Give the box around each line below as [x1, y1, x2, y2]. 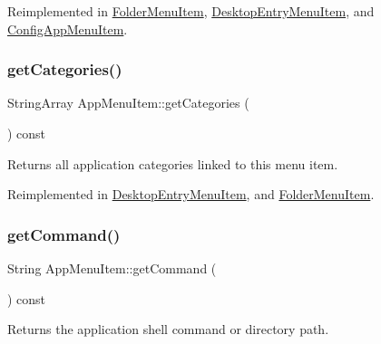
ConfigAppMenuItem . [7, 19, 128, 38]
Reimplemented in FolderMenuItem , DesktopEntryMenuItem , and [7, 2, 375, 20]
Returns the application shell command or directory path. [7, 320, 329, 339]
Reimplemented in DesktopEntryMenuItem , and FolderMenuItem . [7, 185, 375, 204]
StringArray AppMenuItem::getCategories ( [7, 93, 249, 112]
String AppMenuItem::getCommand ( [7, 259, 217, 277]
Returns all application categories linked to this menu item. [7, 154, 338, 173]
